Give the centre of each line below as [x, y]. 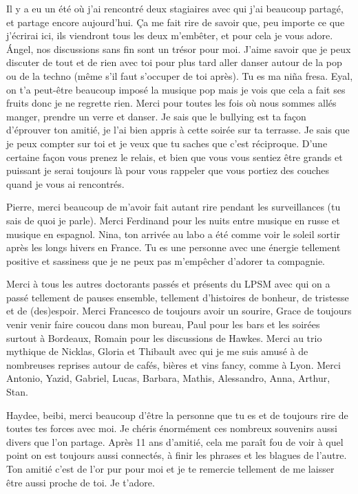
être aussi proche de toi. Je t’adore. [81, 482]
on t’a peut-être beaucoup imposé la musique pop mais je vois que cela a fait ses [176, 89]
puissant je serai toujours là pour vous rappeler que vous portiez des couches [168, 170]
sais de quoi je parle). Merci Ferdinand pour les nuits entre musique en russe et [173, 220]
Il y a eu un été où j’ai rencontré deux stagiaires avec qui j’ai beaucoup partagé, [175, 8]
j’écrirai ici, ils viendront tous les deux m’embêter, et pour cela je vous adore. [170, 35]
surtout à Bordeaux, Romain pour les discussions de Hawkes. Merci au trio [164, 337]
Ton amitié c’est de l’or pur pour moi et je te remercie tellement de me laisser [170, 469]
